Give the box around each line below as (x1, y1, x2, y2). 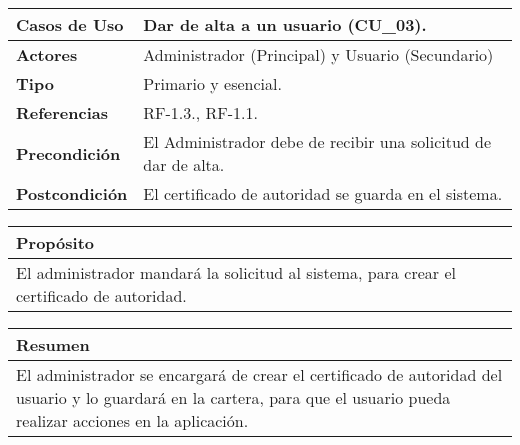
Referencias (16, 101, 109, 124)
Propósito (16, 231, 95, 254)
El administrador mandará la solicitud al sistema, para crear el (16, 261, 456, 284)
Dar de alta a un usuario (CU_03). (143, 13, 427, 36)
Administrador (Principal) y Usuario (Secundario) (143, 43, 494, 66)
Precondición (16, 141, 121, 165)
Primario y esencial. (143, 72, 282, 95)
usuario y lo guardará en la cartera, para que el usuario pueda (16, 386, 451, 409)
